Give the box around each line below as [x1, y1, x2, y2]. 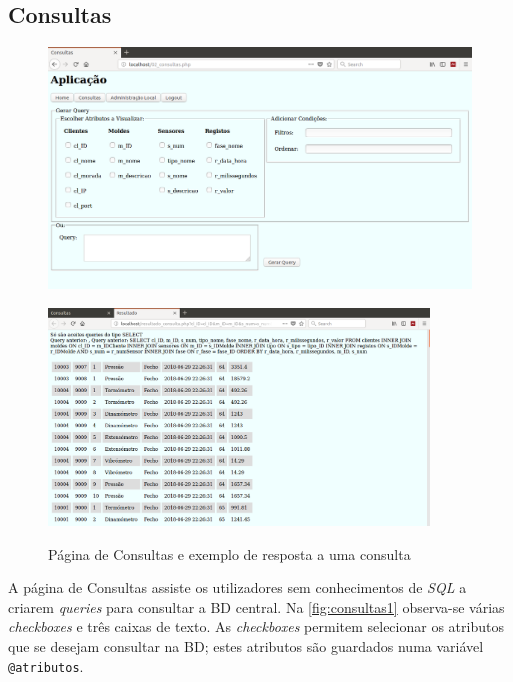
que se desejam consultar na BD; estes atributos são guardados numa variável [8, 635, 484, 656]
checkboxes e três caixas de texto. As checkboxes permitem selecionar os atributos [8, 616, 504, 637]
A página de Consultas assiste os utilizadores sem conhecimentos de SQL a [8, 577, 467, 598]
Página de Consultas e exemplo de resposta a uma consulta [48, 543, 411, 564]
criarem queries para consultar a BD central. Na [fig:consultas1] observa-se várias [8, 596, 505, 617]
